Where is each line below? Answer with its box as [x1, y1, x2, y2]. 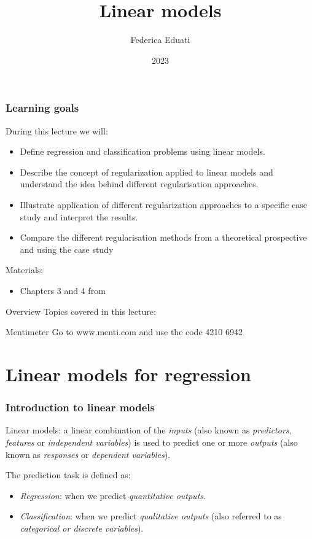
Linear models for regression [6, 361, 251, 386]
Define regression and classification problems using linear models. [20, 145, 265, 158]
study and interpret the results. [20, 210, 138, 223]
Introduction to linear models [6, 400, 155, 415]
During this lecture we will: [6, 124, 108, 137]
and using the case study [20, 242, 114, 255]
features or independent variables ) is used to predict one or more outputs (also [6, 435, 298, 448]
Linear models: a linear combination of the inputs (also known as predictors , [6, 424, 292, 436]
